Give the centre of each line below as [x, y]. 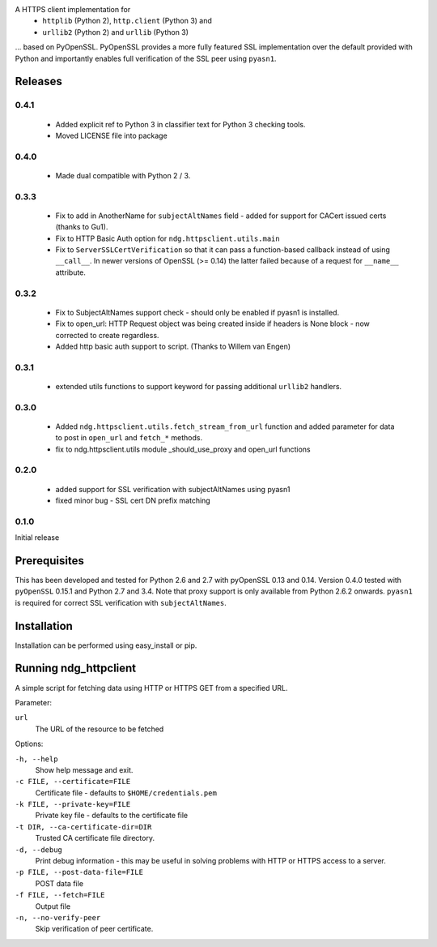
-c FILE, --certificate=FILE [73, 782]
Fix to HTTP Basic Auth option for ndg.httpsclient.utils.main [168, 238]
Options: [29, 744]
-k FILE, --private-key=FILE [73, 804]
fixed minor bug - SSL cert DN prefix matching [133, 500]
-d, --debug [38, 850]
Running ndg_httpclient [76, 668]
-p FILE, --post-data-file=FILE [79, 872]
